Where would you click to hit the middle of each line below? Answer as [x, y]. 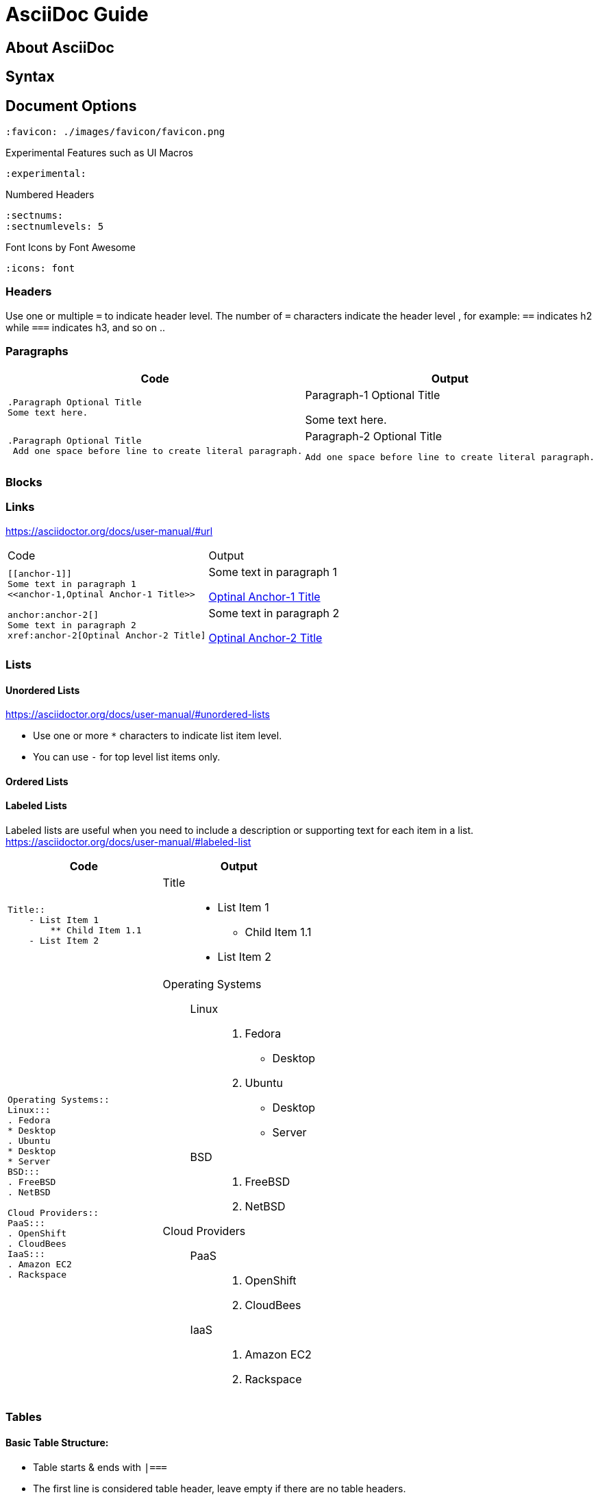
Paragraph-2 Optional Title [374, 436]
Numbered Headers [50, 195]
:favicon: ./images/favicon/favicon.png [115, 132]
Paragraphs [37, 351]
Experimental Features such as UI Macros [99, 153]
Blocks [24, 482]
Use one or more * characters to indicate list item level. [158, 736]
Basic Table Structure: [57, 1443]
